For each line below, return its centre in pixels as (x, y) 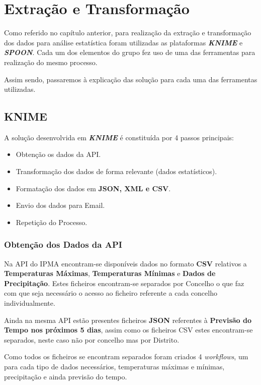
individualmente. (30, 303)
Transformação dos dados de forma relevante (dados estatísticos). (116, 171)
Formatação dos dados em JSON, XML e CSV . (93, 188)
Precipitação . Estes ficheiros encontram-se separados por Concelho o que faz (124, 283)
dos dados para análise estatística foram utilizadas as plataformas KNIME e (123, 42)
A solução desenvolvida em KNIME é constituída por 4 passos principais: (119, 137)
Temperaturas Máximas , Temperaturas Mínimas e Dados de (110, 273)
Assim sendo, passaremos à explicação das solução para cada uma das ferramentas (131, 79)
